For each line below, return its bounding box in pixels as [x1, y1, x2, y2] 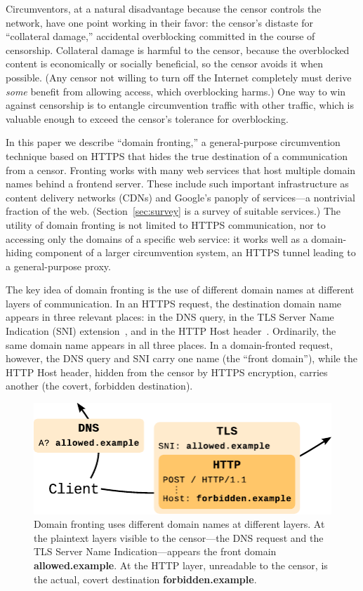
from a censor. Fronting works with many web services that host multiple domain [6, 162, 356, 177]
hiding [6, 245, 33, 260]
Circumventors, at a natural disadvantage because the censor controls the [6, 1, 322, 15]
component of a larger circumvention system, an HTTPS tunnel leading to [35, 245, 356, 260]
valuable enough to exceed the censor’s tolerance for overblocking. [6, 111, 289, 126]
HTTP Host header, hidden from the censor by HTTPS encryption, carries [6, 364, 328, 379]
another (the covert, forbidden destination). [6, 378, 193, 393]
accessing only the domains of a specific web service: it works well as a [6, 231, 308, 246]
